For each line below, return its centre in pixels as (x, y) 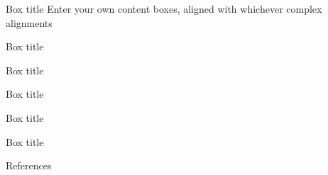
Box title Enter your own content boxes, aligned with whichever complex (164, 9)
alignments (29, 22)
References (29, 165)
